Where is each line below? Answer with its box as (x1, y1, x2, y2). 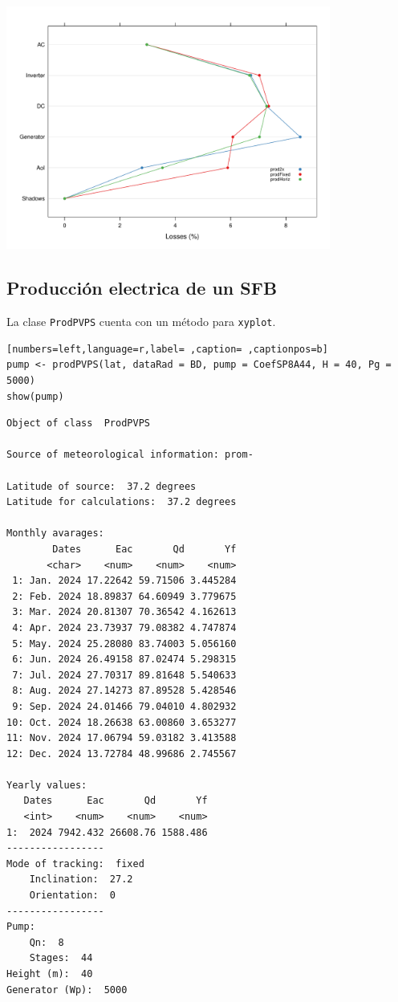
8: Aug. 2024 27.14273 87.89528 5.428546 (12, 685, 237, 697)
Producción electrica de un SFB (6, 275, 278, 300)
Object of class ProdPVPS (6, 417, 150, 430)
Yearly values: (6, 779, 87, 791)
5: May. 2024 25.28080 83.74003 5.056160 (12, 637, 237, 650)
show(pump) (6, 390, 64, 402)
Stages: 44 (29, 952, 93, 964)
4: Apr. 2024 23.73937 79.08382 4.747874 (12, 621, 237, 633)
